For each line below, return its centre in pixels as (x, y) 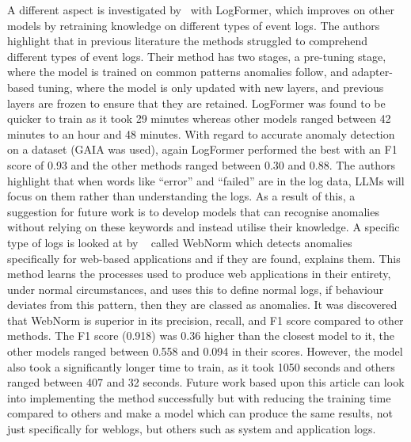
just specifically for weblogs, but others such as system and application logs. (192, 429)
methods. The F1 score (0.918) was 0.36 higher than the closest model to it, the (201, 335)
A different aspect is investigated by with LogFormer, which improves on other (201, 10)
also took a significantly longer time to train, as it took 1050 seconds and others (201, 366)
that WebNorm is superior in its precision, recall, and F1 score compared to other (205, 320)
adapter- (372, 72)
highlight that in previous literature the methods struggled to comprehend (188, 41)
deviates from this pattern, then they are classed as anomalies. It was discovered (202, 305)
